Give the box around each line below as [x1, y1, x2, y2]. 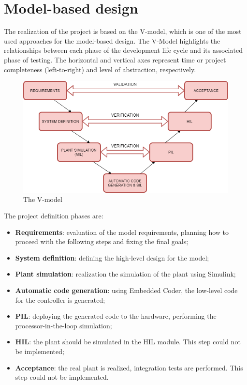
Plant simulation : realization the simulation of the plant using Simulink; [15, 269, 236, 279]
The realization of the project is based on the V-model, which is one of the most [4, 26, 242, 36]
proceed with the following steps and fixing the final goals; [15, 236, 189, 246]
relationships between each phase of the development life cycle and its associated [4, 45, 243, 55]
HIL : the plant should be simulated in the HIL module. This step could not [15, 337, 241, 347]
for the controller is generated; [15, 294, 105, 305]
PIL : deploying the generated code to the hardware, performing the [15, 311, 217, 321]
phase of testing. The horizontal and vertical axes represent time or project [4, 54, 226, 64]
